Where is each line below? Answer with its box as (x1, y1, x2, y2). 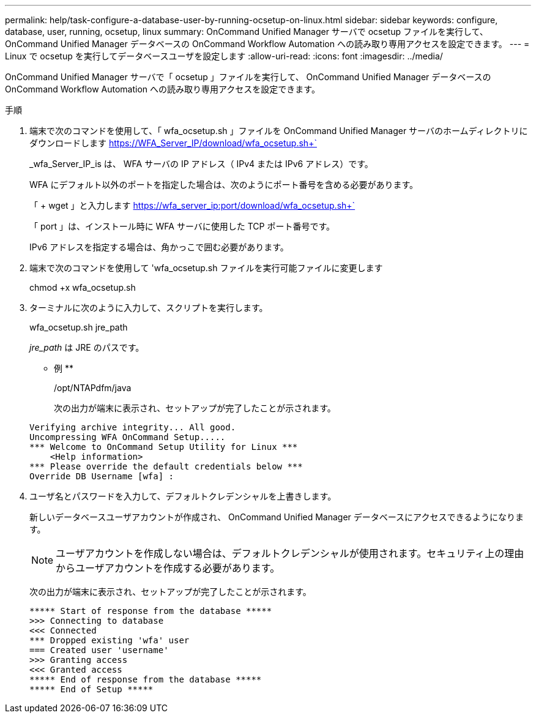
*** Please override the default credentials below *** (29, 462, 303, 471)
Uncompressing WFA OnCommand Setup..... (29, 432, 226, 442)
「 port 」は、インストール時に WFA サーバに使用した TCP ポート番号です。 (29, 221, 335, 231)
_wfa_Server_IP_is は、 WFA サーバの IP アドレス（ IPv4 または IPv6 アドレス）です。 (29, 159, 373, 169)
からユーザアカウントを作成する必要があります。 (56, 562, 280, 574)
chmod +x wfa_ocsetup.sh (29, 282, 136, 293)
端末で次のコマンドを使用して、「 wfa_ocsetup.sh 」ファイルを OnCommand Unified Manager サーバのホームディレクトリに (29, 125, 528, 136)
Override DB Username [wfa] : (29, 471, 174, 481)
